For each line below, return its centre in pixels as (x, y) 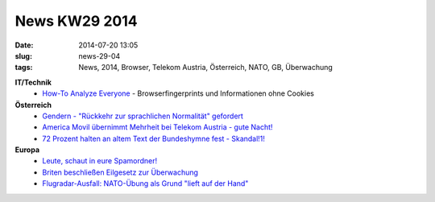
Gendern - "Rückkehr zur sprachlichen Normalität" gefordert (143, 116)
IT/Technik (33, 82)
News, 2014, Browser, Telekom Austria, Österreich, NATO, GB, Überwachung (206, 68)
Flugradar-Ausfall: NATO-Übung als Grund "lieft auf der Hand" (145, 183)
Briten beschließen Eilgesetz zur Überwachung (120, 172)
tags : (24, 68)
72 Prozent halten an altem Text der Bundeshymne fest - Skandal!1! (154, 138)
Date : (24, 45)
